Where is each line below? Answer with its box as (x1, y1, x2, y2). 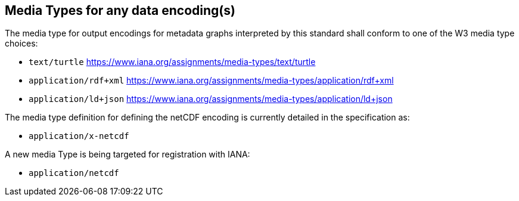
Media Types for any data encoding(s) (5, 3, 235, 18)
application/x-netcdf (29, 131, 129, 141)
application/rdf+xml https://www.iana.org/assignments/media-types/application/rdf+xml (29, 75, 394, 86)
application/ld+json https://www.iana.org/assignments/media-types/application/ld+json (29, 94, 393, 104)
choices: (5, 38, 38, 49)
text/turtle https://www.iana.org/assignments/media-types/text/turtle (29, 57, 316, 67)
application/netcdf (29, 168, 119, 178)
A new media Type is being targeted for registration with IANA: (5, 149, 250, 160)
